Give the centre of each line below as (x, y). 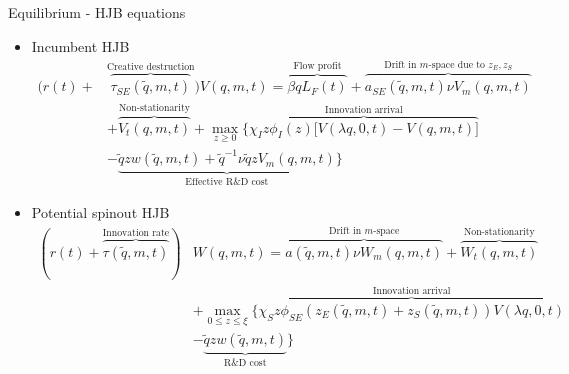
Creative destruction (151, 67)
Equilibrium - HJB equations (97, 12)
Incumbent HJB (80, 45)
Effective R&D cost (227, 182)
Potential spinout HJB (100, 211)
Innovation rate (136, 233)
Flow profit (317, 66)
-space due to (457, 64)
